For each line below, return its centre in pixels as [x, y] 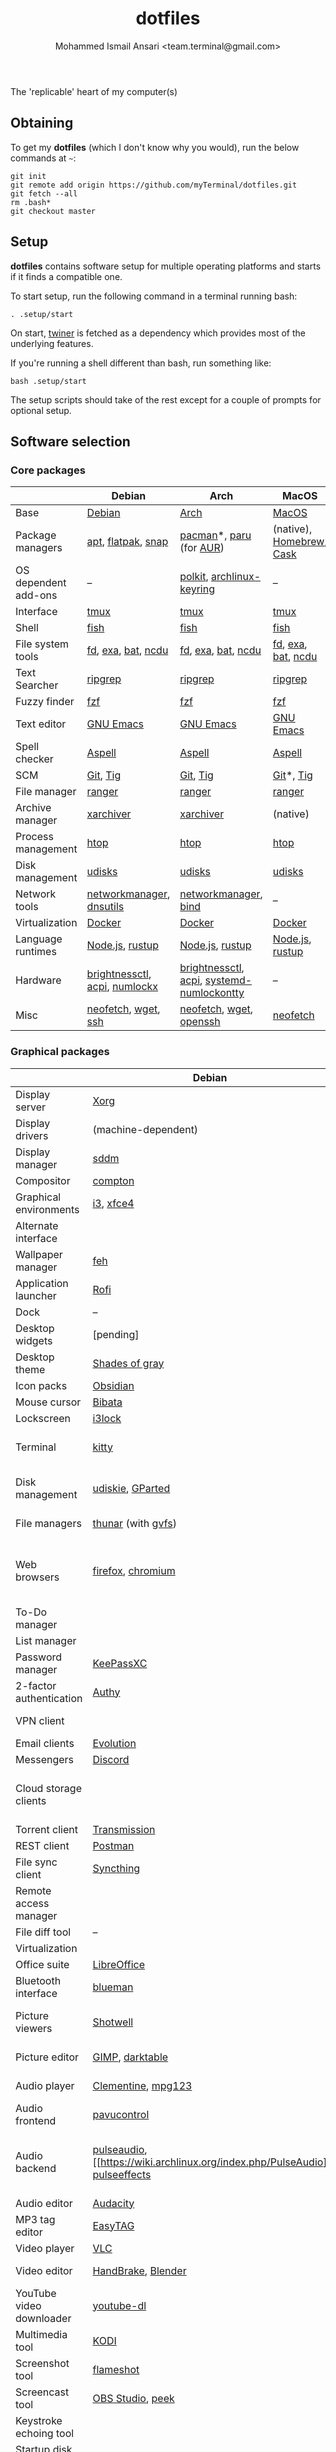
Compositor [43, 1180]
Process [34, 837]
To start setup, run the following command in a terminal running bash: [154, 296]
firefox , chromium [134, 1570]
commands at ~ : [43, 158]
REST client [42, 1845]
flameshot [116, 2369]
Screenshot [42, 2363]
